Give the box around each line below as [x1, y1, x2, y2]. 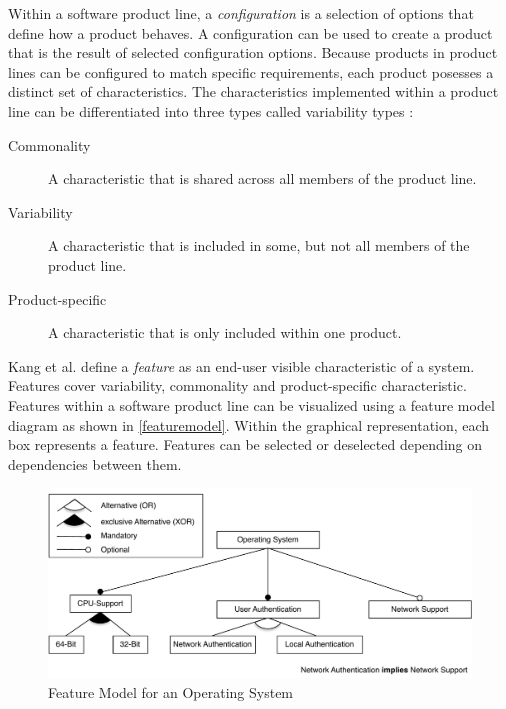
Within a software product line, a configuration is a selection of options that [8, 3, 474, 23]
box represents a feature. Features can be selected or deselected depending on [8, 434, 483, 455]
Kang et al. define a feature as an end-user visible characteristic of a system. [8, 355, 475, 376]
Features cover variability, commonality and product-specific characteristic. [8, 375, 467, 396]
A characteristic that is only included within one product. [48, 322, 402, 343]
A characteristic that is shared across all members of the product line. [48, 168, 477, 189]
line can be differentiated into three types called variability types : [8, 100, 414, 121]
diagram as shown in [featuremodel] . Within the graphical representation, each [8, 414, 490, 435]
